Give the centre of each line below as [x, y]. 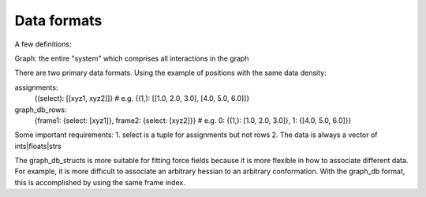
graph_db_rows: [41, 110]
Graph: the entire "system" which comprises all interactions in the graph [132, 58]
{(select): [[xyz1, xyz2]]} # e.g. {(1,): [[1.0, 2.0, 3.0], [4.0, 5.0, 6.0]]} [142, 98]
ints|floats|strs [38, 146]
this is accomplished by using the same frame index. [100, 182]
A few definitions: [43, 44]
